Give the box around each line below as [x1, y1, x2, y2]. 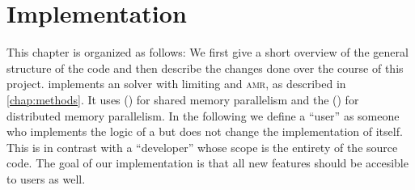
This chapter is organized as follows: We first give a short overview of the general [6, 44, 409, 61]
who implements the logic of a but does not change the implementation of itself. [6, 123, 403, 140]
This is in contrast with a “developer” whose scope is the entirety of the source [6, 138, 398, 155]
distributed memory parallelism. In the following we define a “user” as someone [6, 107, 400, 124]
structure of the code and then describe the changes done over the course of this [6, 59, 404, 76]
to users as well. [6, 170, 86, 187]
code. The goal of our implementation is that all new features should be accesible [6, 154, 409, 171]
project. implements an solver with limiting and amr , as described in [6, 75, 346, 92]
